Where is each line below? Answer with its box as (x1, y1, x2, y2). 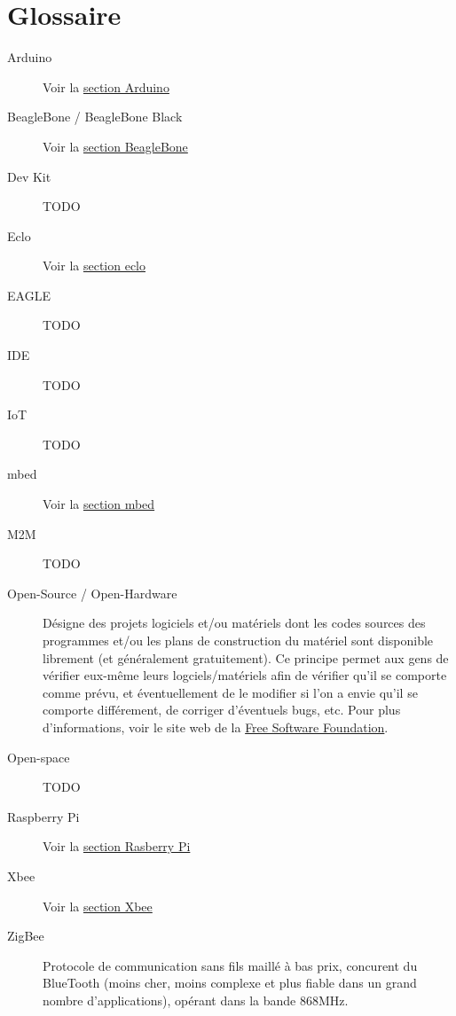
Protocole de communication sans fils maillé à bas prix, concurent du (43, 956, 418, 974)
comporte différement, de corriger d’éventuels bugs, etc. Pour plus (43, 700, 401, 719)
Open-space (7, 747, 70, 766)
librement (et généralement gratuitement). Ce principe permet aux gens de (43, 648, 449, 667)
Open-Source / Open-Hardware (7, 583, 177, 602)
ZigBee (7, 926, 44, 945)
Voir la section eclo (43, 256, 145, 275)
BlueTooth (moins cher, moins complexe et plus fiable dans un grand (43, 973, 417, 992)
